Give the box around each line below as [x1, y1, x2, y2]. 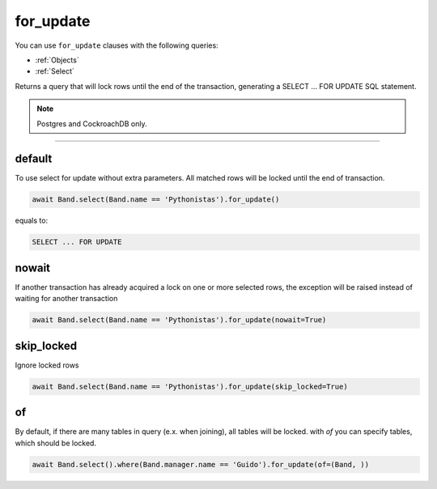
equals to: [15, 215, 49, 226]
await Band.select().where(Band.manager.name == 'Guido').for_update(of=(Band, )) [32, 460, 370, 469]
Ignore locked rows [15, 360, 79, 370]
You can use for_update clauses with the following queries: [15, 40, 218, 50]
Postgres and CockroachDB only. [36, 118, 147, 129]
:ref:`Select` [35, 66, 74, 76]
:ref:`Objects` [35, 55, 80, 65]
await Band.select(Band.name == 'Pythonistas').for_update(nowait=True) [32, 316, 327, 325]
